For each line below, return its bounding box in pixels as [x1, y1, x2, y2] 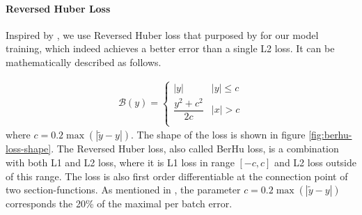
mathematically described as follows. [6, 54, 162, 69]
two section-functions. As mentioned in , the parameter [6, 182, 241, 197]
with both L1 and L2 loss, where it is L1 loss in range [6, 154, 235, 169]
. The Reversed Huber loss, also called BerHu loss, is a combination [51, 141, 339, 156]
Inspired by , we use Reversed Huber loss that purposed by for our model [6, 27, 319, 42]
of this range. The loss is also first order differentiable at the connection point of [6, 168, 348, 183]
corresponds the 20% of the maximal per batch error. [6, 196, 233, 211]
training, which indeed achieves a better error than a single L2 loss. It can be [6, 41, 335, 56]
